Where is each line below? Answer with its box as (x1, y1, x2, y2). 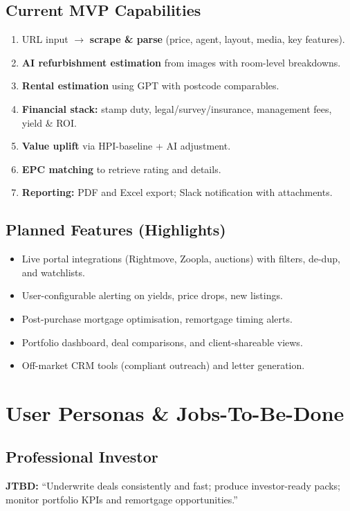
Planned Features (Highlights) (6, 219, 226, 240)
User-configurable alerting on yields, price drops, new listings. (21, 288, 283, 303)
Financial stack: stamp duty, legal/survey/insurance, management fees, (21, 101, 332, 116)
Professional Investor (6, 446, 158, 467)
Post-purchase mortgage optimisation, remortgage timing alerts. (21, 311, 293, 325)
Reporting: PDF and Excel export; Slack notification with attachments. (21, 185, 333, 199)
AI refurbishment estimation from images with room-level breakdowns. (21, 55, 341, 69)
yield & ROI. (21, 115, 77, 129)
